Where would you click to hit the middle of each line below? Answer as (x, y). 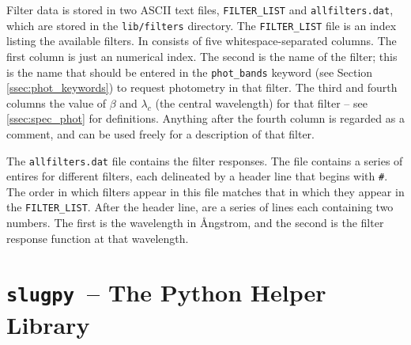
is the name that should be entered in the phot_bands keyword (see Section (190, 72)
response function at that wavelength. (98, 238)
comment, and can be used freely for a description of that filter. (160, 133)
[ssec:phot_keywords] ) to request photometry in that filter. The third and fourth (202, 87)
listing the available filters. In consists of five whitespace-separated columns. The (202, 41)
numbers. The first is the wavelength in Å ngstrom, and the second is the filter (195, 223)
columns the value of (57, 102)
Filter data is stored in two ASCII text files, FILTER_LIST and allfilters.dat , (200, 9)
